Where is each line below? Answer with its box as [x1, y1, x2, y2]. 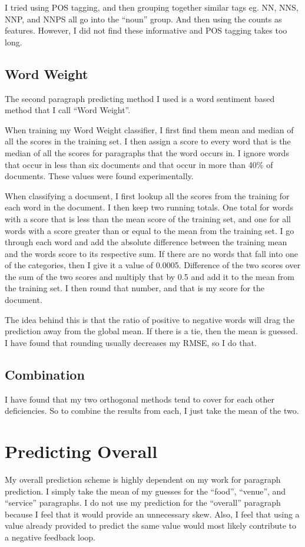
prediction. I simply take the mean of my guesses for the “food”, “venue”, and [5, 485, 286, 497]
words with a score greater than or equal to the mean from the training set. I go [5, 224, 294, 236]
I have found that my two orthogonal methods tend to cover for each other [5, 393, 274, 405]
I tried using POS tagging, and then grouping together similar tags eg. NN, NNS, [5, 1, 299, 13]
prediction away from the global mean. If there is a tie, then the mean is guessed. [5, 325, 298, 337]
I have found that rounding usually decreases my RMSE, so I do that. [5, 336, 257, 348]
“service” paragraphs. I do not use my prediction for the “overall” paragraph [5, 496, 281, 509]
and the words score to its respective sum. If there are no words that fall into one [5, 247, 299, 259]
